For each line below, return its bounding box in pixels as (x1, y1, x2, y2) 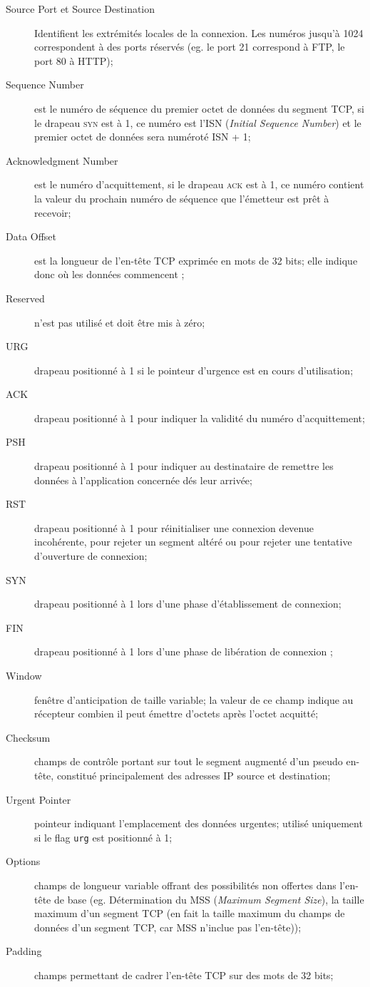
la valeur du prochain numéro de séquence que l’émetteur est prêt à (34, 190, 329, 205)
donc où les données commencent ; (34, 267, 185, 282)
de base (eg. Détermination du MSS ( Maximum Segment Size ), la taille (53, 891, 364, 906)
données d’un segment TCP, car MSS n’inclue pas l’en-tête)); (34, 919, 302, 934)
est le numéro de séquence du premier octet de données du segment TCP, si (34, 101, 365, 116)
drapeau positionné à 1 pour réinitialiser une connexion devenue (34, 520, 314, 535)
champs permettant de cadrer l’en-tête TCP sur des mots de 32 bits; (34, 967, 334, 982)
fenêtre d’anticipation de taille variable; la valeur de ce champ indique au (34, 692, 354, 707)
